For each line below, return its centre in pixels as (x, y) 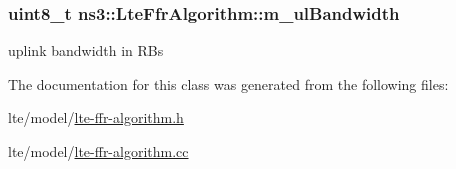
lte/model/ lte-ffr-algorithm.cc (98, 151)
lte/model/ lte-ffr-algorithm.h (96, 117)
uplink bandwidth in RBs (86, 50)
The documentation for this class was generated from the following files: (228, 83)
